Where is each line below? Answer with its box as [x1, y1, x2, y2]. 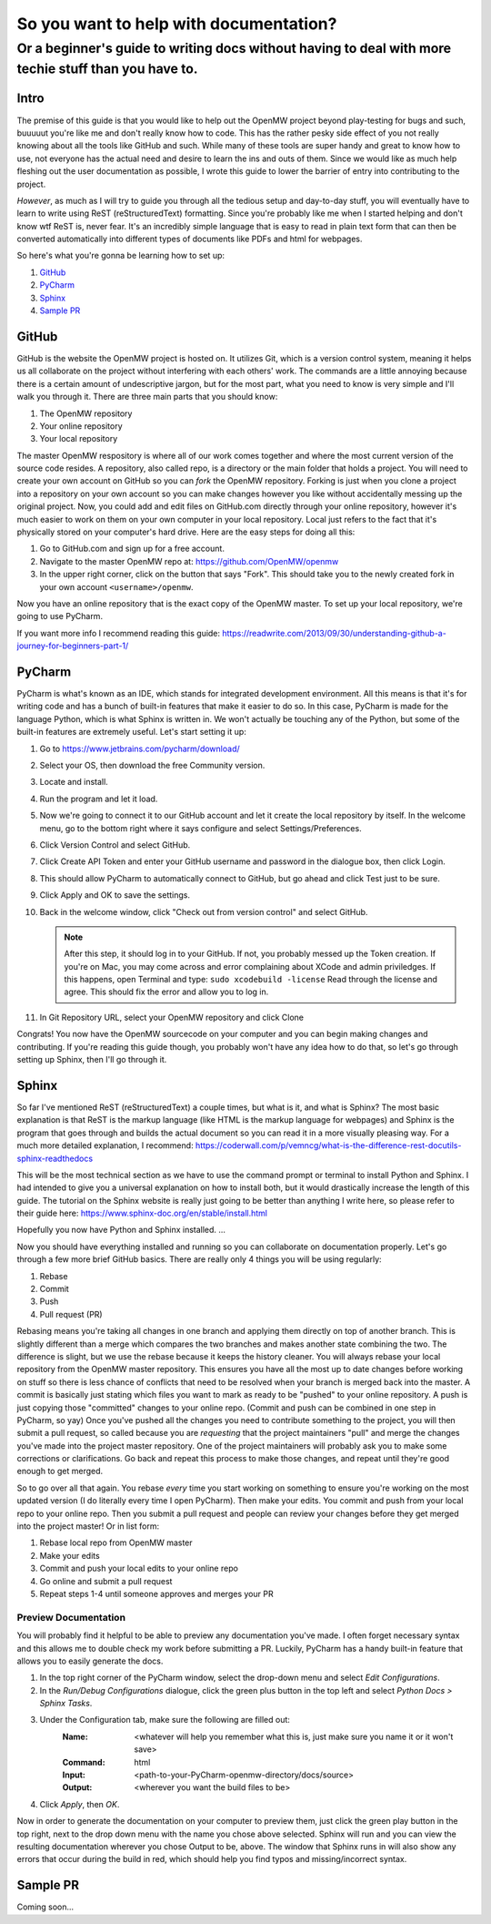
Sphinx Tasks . [39, 1698, 93, 1709]
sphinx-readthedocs [16, 1153, 94, 1164]
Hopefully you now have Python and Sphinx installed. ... [16, 1225, 226, 1236]
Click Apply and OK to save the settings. [39, 890, 191, 901]
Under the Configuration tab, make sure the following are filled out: [39, 1715, 291, 1725]
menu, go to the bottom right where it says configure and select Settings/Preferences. [39, 822, 363, 833]
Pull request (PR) [39, 1308, 104, 1319]
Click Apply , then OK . [39, 1798, 120, 1809]
